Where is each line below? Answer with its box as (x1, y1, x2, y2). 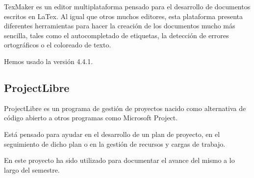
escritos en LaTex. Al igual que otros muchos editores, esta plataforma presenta (4, 11, 243, 21)
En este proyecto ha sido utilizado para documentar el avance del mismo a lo (4, 155, 235, 165)
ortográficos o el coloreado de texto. (4, 40, 111, 50)
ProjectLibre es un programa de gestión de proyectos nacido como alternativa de (4, 103, 246, 113)
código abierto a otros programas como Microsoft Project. (4, 112, 178, 123)
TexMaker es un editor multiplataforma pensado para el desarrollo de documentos (4, 1, 251, 11)
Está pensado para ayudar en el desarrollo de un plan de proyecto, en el (4, 129, 220, 139)
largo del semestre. (4, 164, 60, 175)
